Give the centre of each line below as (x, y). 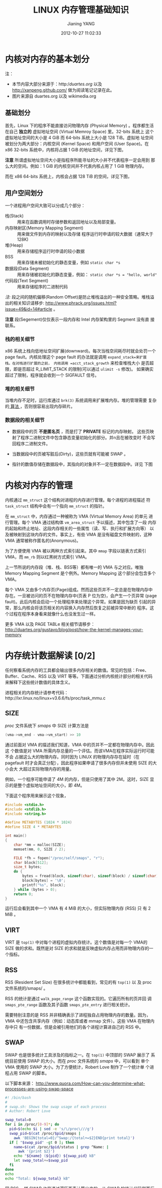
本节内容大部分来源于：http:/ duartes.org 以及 (57, 84)
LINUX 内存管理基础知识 (81, 10)
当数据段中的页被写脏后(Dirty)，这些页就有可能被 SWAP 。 (70, 454)
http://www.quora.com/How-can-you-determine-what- (90, 1083)
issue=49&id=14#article (29, 309)
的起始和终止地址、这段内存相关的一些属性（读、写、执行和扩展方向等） (77, 528)
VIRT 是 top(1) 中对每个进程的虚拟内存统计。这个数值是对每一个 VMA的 (76, 942)
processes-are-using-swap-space (39, 1089)
